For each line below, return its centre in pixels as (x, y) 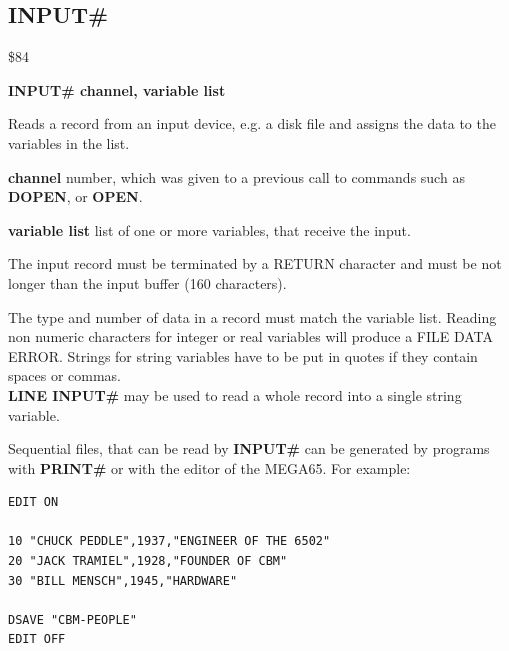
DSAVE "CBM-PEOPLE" (72, 619)
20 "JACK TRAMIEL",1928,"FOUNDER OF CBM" (148, 561)
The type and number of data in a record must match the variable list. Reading (252, 316)
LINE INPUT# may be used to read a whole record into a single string (235, 394)
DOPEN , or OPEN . (75, 196)
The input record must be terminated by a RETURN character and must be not (255, 263)
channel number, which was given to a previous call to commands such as (236, 176)
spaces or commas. (65, 375)
